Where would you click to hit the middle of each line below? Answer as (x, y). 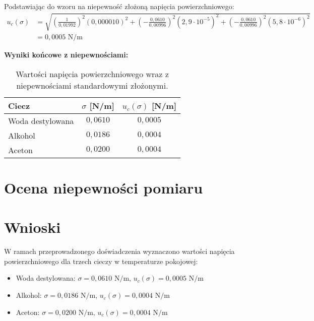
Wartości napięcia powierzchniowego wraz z (92, 74)
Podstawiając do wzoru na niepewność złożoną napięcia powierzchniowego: (119, 6)
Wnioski (33, 227)
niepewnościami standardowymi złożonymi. (92, 85)
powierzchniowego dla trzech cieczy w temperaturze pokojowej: (101, 261)
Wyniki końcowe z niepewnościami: (66, 55)
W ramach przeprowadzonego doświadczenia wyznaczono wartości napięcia (119, 251)
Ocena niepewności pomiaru (104, 187)
